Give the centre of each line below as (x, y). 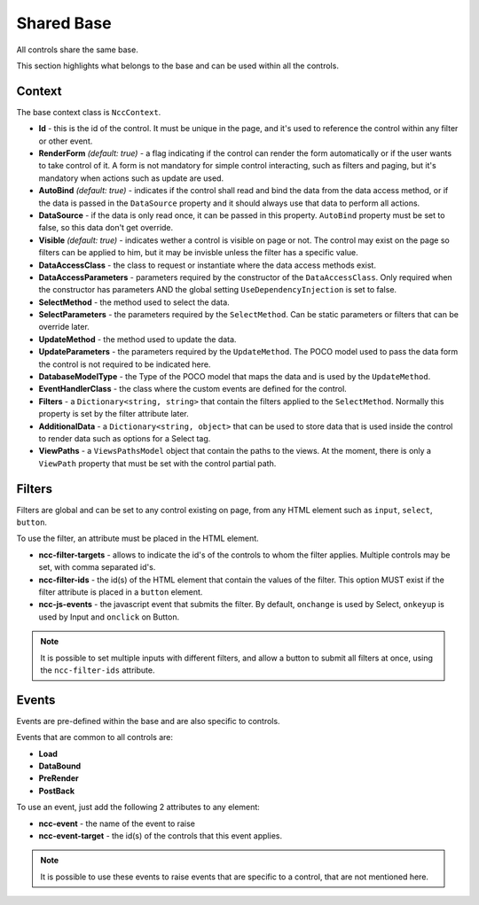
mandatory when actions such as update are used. (131, 178)
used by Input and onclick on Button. (109, 617)
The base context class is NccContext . (89, 112)
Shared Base (64, 23)
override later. (64, 327)
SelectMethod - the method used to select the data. (134, 302)
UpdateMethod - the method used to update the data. (137, 339)
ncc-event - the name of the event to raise (117, 823)
